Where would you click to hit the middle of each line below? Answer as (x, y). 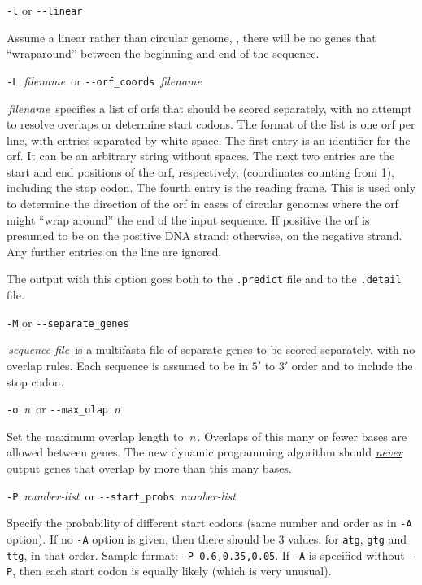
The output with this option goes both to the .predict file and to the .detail (204, 279)
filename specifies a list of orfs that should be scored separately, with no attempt (210, 108)
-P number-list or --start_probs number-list (121, 495)
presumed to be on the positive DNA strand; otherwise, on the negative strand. (204, 236)
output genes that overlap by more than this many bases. (149, 467)
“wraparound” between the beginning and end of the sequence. (163, 53)
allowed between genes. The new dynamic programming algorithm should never (204, 452)
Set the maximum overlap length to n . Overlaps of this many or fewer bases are (207, 436)
